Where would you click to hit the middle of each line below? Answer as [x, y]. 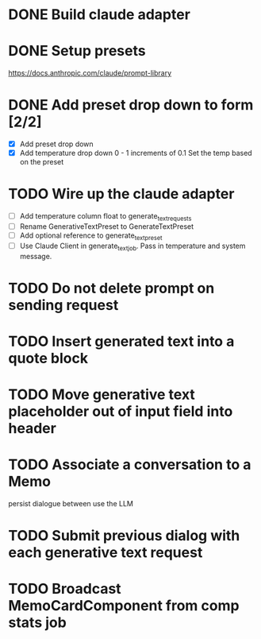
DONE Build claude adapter [99, 15]
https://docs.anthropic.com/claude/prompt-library [90, 73]
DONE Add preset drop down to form [131, 105]
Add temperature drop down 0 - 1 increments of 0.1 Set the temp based [136, 153]
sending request [63, 305]
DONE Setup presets [77, 51]
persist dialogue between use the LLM [71, 504]
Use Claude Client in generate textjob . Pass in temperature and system [132, 246]
